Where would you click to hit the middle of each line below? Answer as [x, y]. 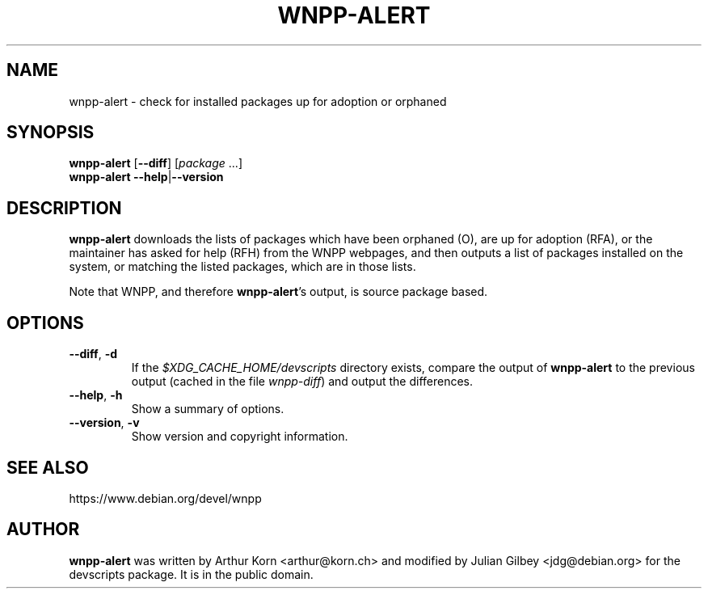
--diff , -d [93, 354]
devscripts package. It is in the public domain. [191, 574]
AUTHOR [43, 530]
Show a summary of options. [208, 409]
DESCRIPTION [64, 208]
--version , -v [104, 423]
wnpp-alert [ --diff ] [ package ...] [156, 163]
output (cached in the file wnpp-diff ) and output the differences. [302, 382]
